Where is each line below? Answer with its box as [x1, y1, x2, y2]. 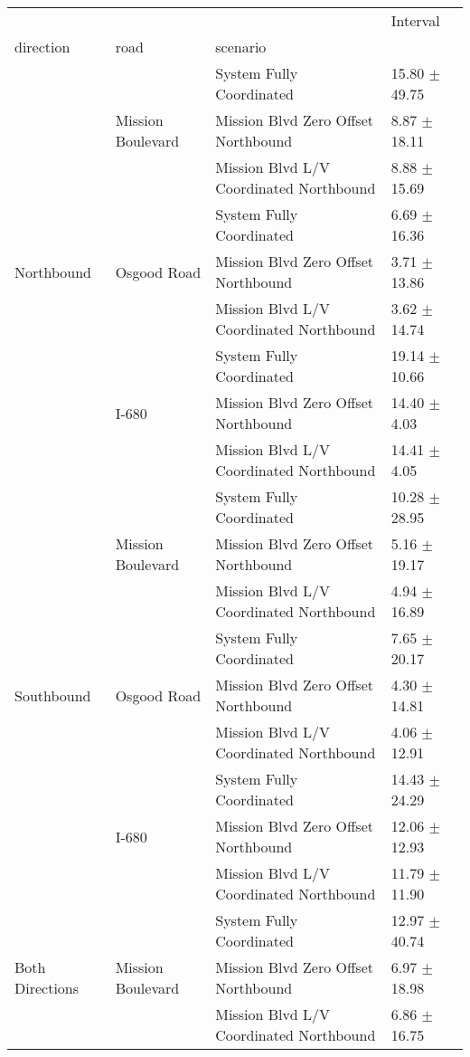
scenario [215, 36, 267, 57]
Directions [14, 977, 80, 998]
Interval [390, 10, 440, 31]
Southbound [14, 684, 91, 706]
